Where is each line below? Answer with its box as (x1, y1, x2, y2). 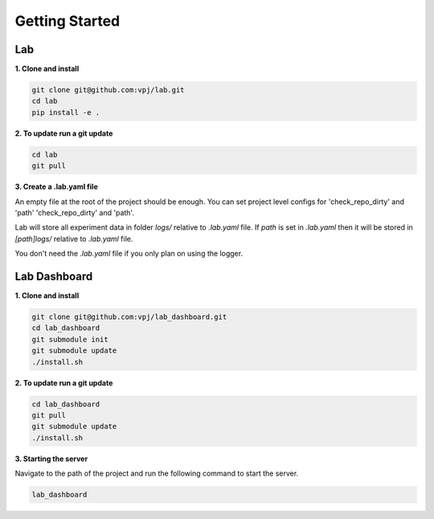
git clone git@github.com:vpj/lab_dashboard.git (31, 313, 227, 321)
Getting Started (14, 12, 121, 30)
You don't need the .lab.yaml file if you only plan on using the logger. (14, 249, 244, 259)
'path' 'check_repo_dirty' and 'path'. (14, 207, 134, 217)
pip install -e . (31, 108, 100, 116)
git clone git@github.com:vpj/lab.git (31, 85, 185, 95)
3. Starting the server (14, 454, 88, 464)
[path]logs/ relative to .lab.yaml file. (14, 234, 133, 243)
